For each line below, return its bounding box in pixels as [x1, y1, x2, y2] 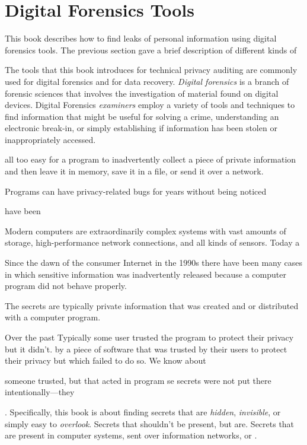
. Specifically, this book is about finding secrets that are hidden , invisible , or [5, 405, 281, 418]
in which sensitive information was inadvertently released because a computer [5, 268, 286, 280]
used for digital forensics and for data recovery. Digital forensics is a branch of [5, 75, 289, 87]
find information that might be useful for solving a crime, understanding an [5, 110, 279, 122]
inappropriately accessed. [5, 133, 96, 145]
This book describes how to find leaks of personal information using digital [5, 32, 277, 44]
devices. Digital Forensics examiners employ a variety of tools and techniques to [5, 98, 295, 111]
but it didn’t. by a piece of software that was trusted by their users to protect [5, 342, 287, 355]
